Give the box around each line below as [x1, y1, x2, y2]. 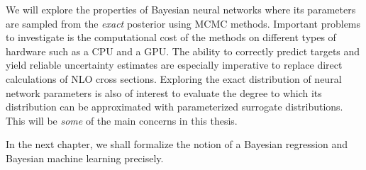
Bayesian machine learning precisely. [6, 150, 164, 165]
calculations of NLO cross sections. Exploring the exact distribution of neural [6, 71, 342, 86]
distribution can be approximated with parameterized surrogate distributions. [6, 99, 343, 114]
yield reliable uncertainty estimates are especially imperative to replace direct [6, 57, 343, 72]
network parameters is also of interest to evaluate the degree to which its [6, 85, 322, 100]
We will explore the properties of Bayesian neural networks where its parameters [6, 2, 356, 16]
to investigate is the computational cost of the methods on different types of [6, 30, 336, 45]
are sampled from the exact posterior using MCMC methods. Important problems [6, 16, 361, 30]
